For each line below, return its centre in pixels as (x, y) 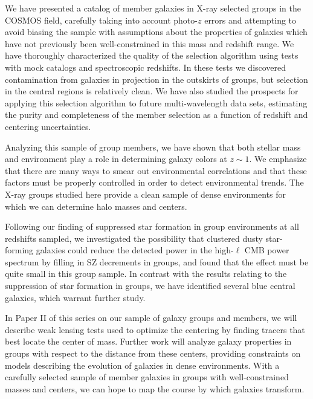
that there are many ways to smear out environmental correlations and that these (156, 170)
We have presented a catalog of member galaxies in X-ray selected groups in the (153, 8)
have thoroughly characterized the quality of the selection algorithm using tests (152, 55)
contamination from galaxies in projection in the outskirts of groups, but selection (156, 79)
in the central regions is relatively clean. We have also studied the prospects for (152, 91)
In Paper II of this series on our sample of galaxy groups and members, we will (151, 318)
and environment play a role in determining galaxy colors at (116, 159)
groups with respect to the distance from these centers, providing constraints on (153, 353)
